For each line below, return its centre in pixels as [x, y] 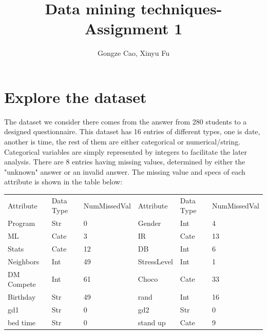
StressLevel [155, 261]
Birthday [22, 297]
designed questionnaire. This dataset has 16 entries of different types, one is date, [132, 131]
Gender [149, 223]
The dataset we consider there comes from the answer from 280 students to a [126, 121]
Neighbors [24, 261]
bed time [22, 322]
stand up [152, 322]
